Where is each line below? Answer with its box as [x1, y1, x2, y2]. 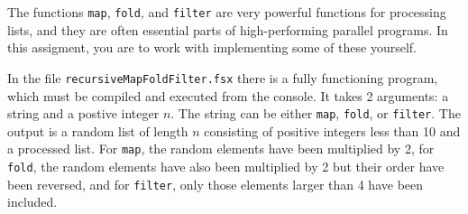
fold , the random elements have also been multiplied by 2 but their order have [7, 157, 445, 175]
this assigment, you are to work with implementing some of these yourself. [7, 38, 417, 57]
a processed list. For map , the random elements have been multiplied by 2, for [7, 139, 435, 158]
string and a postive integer [7, 104, 160, 123]
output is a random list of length [7, 121, 188, 140]
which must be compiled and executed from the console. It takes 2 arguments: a [7, 86, 449, 105]
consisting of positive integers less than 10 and [204, 121, 461, 140]
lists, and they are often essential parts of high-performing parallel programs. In [7, 20, 448, 39]
